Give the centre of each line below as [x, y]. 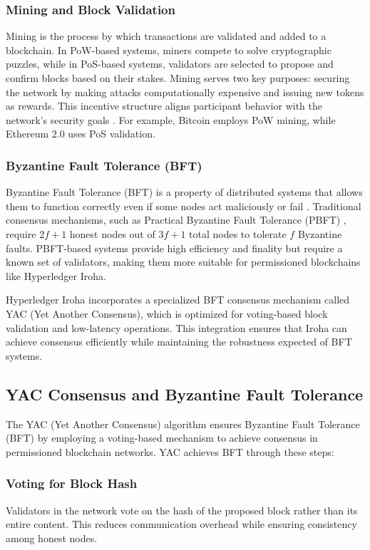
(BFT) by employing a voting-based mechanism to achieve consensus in [162, 438]
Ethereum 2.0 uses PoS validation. [81, 134]
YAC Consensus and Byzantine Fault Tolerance [185, 394]
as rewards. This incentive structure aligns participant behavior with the [164, 106]
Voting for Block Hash [72, 483]
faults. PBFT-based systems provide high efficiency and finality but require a [174, 248]
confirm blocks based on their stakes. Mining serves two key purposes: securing [178, 78]
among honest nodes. [52, 538]
